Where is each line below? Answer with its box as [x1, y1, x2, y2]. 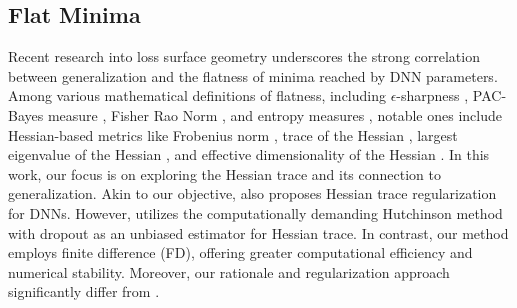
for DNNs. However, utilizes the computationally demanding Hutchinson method [8, 202, 503, 223]
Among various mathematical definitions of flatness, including [8, 85, 386, 106]
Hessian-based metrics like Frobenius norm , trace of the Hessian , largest [8, 124, 458, 145]
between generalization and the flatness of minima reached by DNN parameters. [8, 65, 498, 86]
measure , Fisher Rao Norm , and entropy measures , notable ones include [47, 104, 502, 125]
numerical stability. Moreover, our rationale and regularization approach [8, 261, 450, 282]
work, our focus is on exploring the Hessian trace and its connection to [8, 163, 441, 184]
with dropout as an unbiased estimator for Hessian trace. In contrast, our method [8, 222, 509, 243]
